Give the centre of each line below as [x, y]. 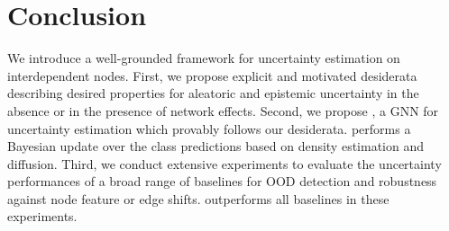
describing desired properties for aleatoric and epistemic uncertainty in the [213, 93]
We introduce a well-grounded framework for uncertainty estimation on [204, 58]
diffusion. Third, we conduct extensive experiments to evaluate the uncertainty [224, 163]
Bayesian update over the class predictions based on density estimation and [216, 146]
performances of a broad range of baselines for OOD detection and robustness [222, 181]
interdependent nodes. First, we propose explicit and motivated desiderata [212, 75]
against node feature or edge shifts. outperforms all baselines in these [198, 198]
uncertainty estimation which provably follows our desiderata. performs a [209, 128]
